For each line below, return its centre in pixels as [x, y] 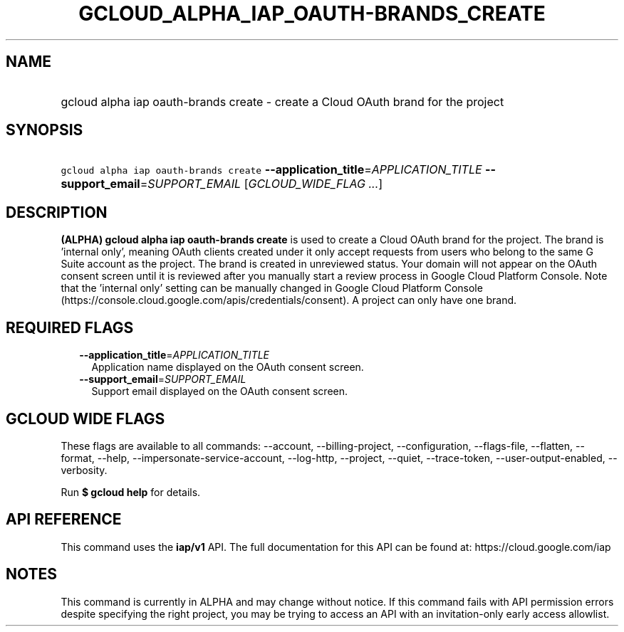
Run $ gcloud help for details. [131, 492]
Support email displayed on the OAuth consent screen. [220, 391]
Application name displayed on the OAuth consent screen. [228, 367]
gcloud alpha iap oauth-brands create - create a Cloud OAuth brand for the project [282, 101]
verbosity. [84, 470]
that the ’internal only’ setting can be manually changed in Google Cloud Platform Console [272, 288]
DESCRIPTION [57, 212]
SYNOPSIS [45, 130]
